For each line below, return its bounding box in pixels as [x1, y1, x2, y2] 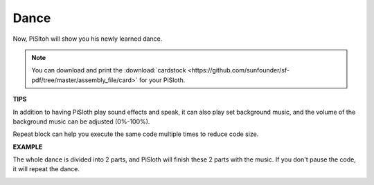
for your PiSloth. [139, 76, 186, 84]
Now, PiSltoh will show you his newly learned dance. [12, 35, 163, 43]
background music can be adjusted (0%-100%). [12, 117, 150, 126]
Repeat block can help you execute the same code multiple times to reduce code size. [12, 130, 259, 138]
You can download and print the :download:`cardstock [31, 66, 186, 75]
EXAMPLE [12, 142, 43, 151]
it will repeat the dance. [12, 165, 80, 173]
